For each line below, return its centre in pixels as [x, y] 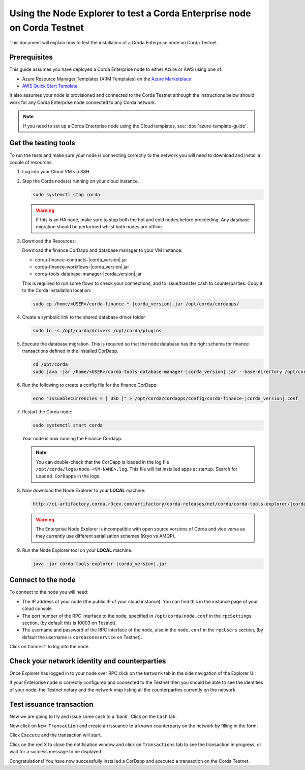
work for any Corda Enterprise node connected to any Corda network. [83, 102]
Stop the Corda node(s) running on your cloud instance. [81, 181]
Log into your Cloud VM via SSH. [56, 172]
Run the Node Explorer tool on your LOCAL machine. [77, 550]
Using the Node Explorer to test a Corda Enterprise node [130, 13]
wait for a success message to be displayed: [56, 752]
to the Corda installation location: [57, 290]
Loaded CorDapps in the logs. [68, 476]
